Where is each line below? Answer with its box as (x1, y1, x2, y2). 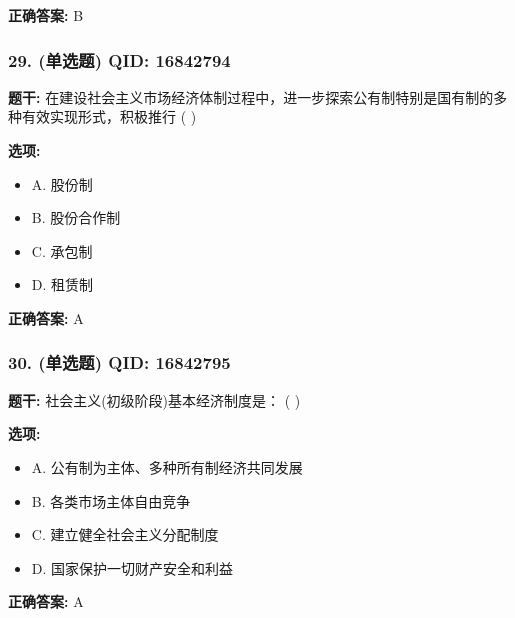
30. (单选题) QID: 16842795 (8, 350, 231, 375)
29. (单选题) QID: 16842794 (8, 47, 231, 72)
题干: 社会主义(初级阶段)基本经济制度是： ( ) (8, 389, 301, 410)
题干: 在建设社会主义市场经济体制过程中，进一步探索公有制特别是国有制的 (8, 86, 494, 107)
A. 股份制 (31, 173, 93, 194)
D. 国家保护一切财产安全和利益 (31, 557, 234, 578)
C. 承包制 (31, 240, 93, 261)
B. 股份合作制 (31, 207, 121, 228)
